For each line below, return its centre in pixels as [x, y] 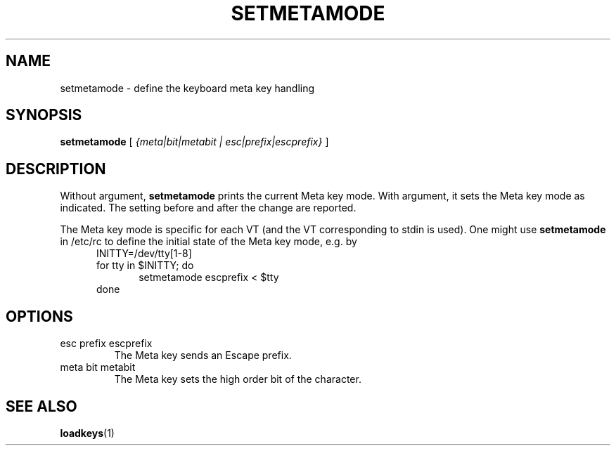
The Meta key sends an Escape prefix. [203, 355]
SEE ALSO [41, 406]
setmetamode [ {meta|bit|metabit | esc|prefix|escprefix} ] [194, 142]
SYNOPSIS [44, 115]
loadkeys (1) [87, 433]
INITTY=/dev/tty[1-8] [144, 254]
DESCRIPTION [56, 169]
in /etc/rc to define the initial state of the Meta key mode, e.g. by [208, 242]
